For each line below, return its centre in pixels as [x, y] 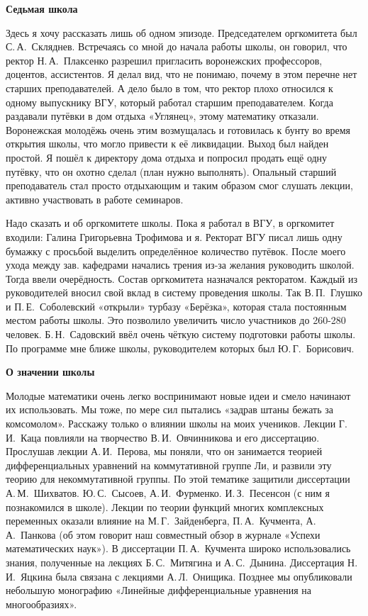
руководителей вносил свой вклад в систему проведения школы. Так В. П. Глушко [184, 292]
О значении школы [50, 372]
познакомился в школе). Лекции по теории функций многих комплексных [165, 506]
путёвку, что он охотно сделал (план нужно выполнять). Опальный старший [171, 171]
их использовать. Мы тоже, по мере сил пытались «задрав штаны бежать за [169, 409]
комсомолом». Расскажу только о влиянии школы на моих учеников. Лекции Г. [177, 424]
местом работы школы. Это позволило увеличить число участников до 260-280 [176, 320]
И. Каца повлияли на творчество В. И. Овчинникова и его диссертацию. [163, 437]
